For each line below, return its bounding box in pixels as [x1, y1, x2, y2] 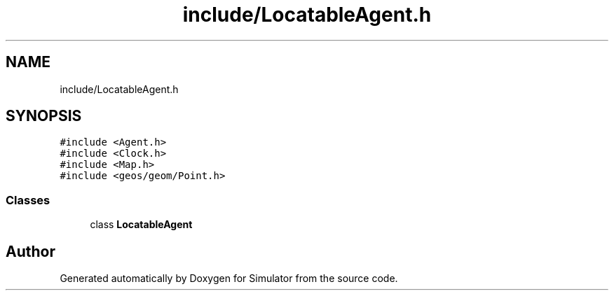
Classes [6, 192, 50, 207]
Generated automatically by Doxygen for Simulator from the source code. [60, 272, 398, 285]
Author [6, 242, 55, 260]
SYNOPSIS [6, 107, 82, 125]
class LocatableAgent [90, 218, 193, 231]
